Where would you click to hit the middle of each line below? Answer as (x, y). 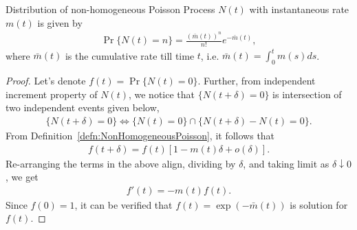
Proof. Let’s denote (46, 81)
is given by (60, 22)
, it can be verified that (123, 204)
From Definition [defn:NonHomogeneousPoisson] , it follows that (140, 136)
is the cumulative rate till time (130, 55)
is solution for (319, 204)
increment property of (52, 94)
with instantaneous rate (299, 9)
